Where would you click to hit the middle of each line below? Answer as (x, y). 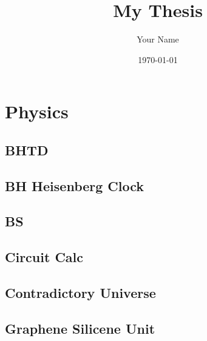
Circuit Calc (44, 257)
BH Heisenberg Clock (75, 185)
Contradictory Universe (80, 293)
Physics (37, 111)
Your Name (158, 39)
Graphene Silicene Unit (80, 328)
